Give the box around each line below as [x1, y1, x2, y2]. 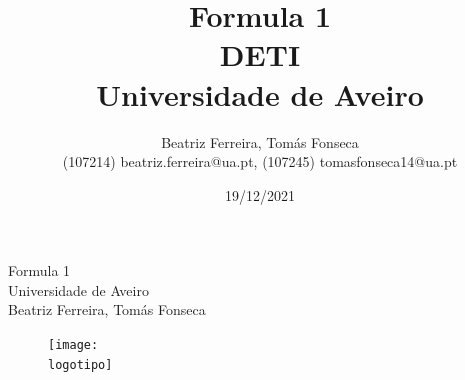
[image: [48, 338, 99, 353]
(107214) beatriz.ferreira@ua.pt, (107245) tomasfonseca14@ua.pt [62, 151, 458, 172]
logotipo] [48, 357, 113, 372]
